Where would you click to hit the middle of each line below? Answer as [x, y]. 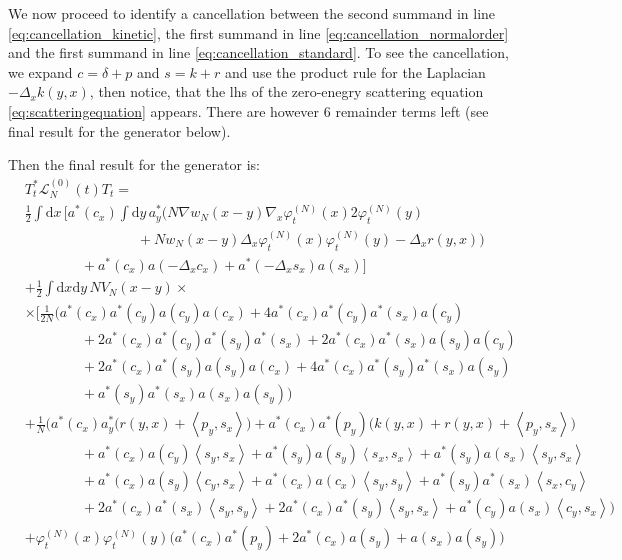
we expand [40, 71]
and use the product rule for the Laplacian [355, 71]
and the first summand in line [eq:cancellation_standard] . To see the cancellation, [258, 52]
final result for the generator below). [119, 130]
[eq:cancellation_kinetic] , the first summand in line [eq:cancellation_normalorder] [258, 32]
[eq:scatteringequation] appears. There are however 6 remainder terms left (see [248, 110]
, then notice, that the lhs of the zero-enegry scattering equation [286, 91]
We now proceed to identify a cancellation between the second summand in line [252, 13]
